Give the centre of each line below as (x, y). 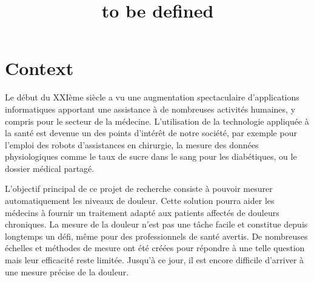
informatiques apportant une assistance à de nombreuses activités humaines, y (150, 109)
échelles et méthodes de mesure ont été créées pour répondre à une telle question (155, 248)
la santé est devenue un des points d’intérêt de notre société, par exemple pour (151, 133)
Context (39, 68)
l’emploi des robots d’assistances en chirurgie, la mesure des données (132, 144)
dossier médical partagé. (50, 168)
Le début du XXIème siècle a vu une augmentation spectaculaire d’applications (152, 97)
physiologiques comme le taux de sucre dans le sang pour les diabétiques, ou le (151, 156)
